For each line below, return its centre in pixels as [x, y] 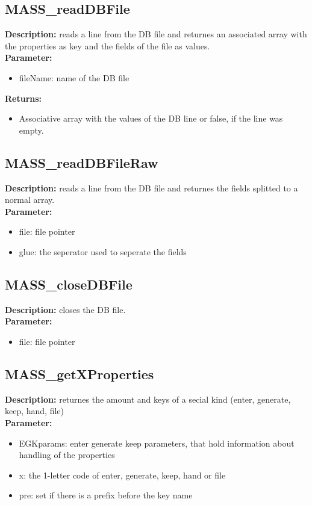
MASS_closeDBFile [69, 284]
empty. [31, 130]
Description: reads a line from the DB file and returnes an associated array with [156, 34]
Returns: [23, 98]
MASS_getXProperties [80, 373]
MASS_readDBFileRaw [82, 162]
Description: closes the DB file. [65, 309]
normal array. [30, 200]
